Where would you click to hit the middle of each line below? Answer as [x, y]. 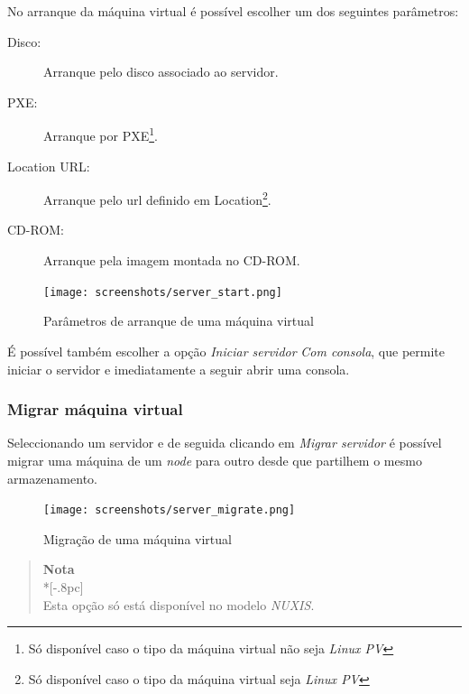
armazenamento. [52, 478]
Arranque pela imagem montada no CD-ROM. [172, 260]
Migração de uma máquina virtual [138, 538]
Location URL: [49, 166]
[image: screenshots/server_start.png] [163, 292]
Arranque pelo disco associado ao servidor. [161, 72]
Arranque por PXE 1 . [101, 134]
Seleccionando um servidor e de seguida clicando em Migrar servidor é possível [225, 443]
